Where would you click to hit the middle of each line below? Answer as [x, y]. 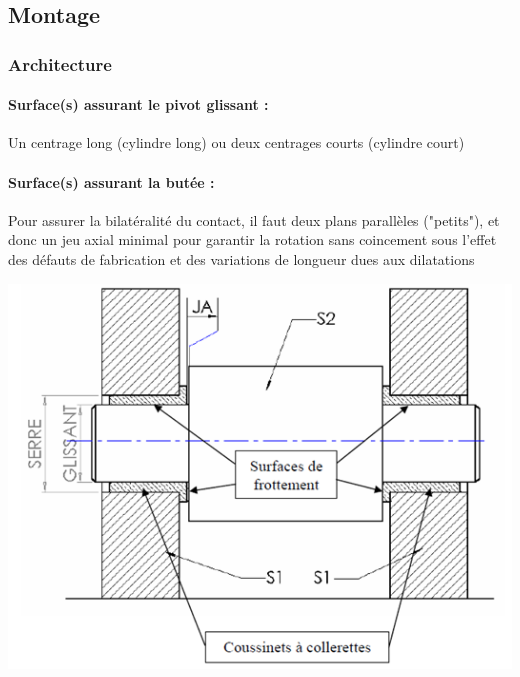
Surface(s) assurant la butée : [111, 181]
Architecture [60, 63]
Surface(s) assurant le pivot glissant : [138, 104]
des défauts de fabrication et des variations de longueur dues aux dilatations [241, 259]
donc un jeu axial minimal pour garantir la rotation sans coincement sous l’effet [252, 239]
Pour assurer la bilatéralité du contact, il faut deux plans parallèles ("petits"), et [254, 219]
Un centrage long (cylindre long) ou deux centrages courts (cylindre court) [236, 142]
